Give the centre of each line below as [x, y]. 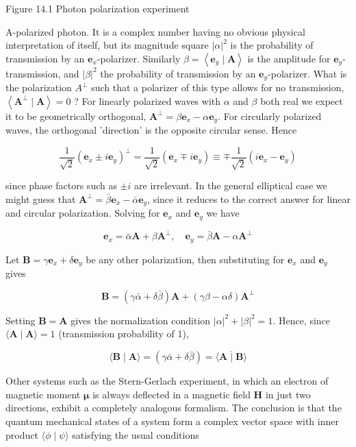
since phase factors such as [61, 185]
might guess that [41, 198]
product [22, 434]
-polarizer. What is [307, 73]
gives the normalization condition [141, 320]
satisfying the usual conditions [136, 434]
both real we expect [302, 100]
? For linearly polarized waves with [148, 100]
